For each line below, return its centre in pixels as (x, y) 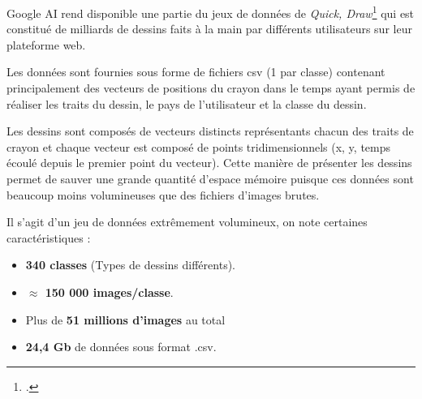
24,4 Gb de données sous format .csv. (121, 347)
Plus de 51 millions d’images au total (125, 319)
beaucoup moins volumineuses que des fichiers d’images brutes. (163, 194)
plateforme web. (46, 44)
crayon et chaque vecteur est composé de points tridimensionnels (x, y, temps (199, 146)
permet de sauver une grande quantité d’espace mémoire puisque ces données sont (210, 178)
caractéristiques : (49, 237)
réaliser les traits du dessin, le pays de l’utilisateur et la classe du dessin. (187, 103)
